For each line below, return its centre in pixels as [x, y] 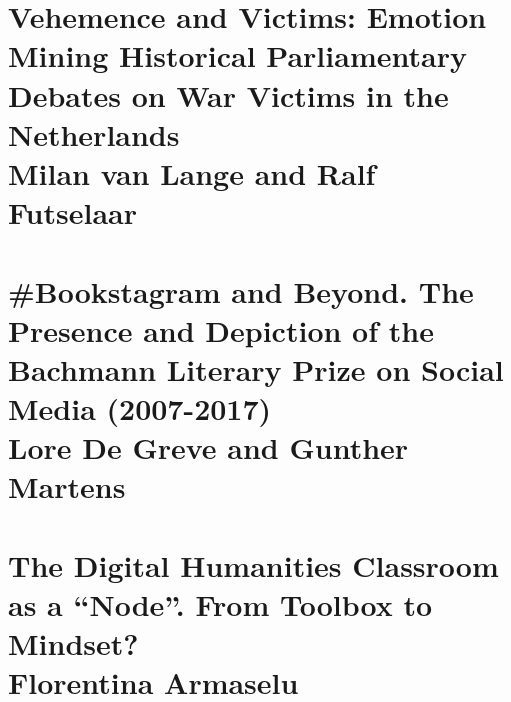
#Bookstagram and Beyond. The [241, 290]
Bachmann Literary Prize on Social [256, 368]
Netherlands [94, 133]
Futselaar [72, 212]
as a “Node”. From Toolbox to [220, 604]
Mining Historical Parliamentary [237, 55]
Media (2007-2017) [140, 408]
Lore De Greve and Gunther [208, 447]
